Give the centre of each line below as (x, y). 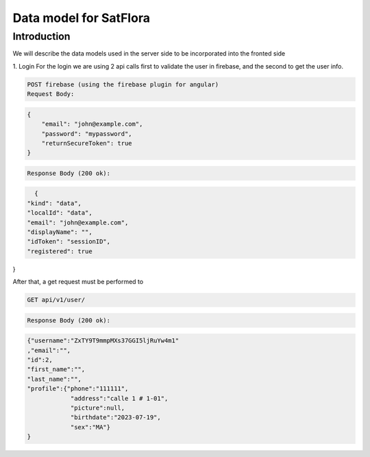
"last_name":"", (54, 379)
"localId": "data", (60, 213)
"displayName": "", (60, 232)
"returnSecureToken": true (87, 143)
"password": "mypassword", (87, 133)
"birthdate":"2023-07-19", (115, 418)
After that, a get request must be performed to (78, 282)
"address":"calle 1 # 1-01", (119, 398)
